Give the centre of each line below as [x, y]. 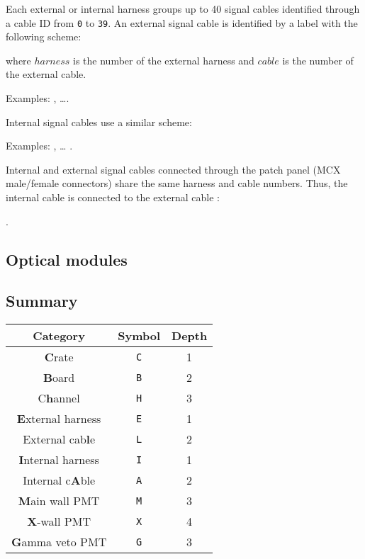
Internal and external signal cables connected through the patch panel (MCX [173, 169]
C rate [59, 357]
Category [59, 336]
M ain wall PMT [59, 501]
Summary [42, 301]
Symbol [139, 336]
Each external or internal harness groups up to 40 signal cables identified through [183, 9]
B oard [59, 378]
